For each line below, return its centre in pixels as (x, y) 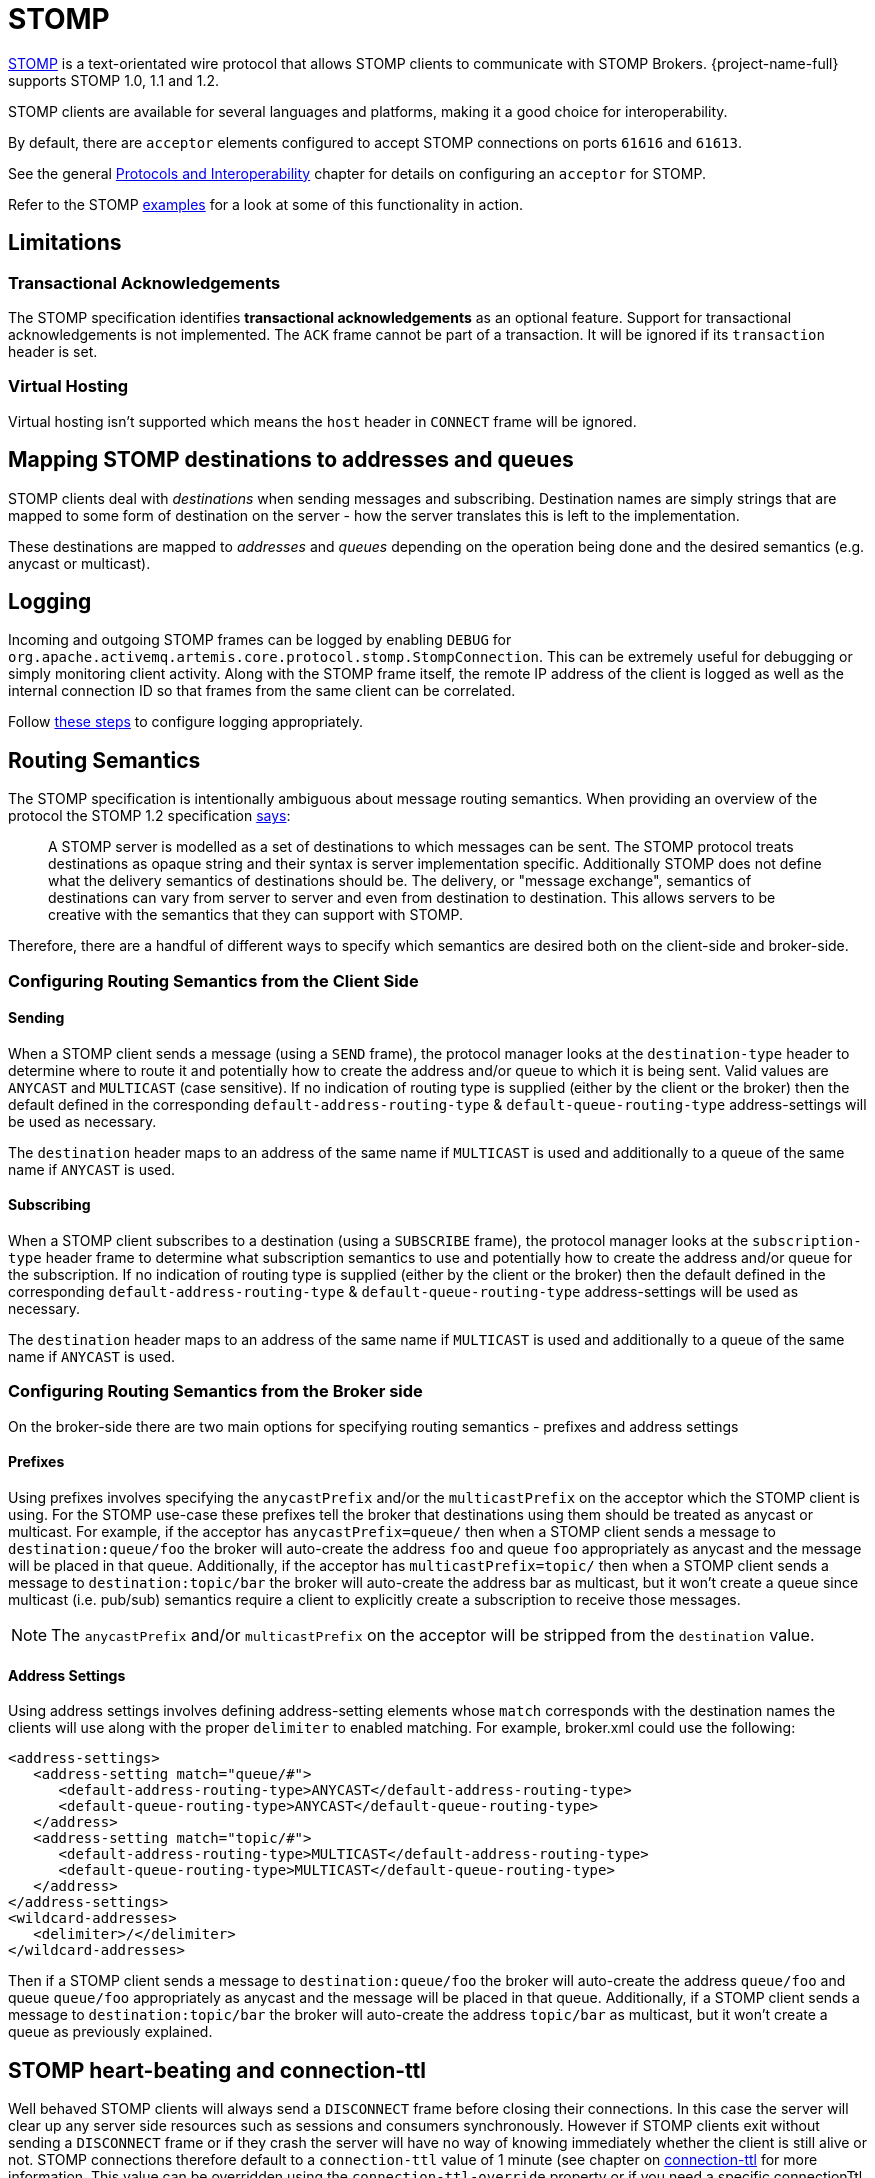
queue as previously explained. (110, 2032)
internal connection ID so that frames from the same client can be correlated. (262, 691)
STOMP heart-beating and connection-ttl (217, 2070)
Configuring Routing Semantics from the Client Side (213, 980)
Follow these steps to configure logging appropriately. (186, 722)
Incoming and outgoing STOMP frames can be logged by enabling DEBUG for (260, 640)
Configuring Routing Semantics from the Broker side (215, 1391)
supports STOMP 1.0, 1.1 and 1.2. (114, 80)
